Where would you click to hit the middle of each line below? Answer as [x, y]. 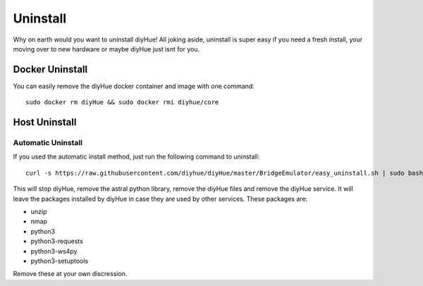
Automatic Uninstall [48, 143]
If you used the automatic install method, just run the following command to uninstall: [136, 157]
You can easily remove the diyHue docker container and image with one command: [134, 86]
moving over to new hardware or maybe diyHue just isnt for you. [106, 49]
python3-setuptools [59, 261]
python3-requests [57, 241]
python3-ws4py [54, 251]
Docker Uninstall [50, 69]
